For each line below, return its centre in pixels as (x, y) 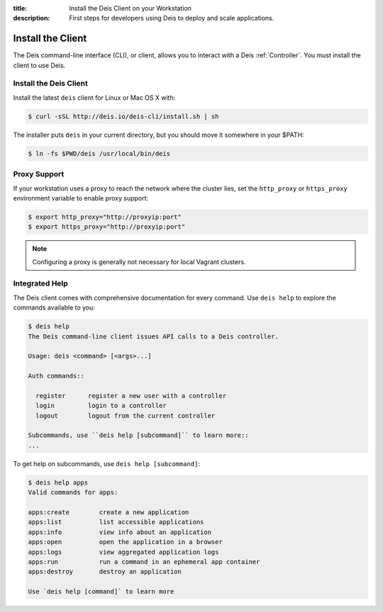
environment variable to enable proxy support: (81, 198)
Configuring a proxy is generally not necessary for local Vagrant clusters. (139, 261)
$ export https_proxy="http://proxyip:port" (107, 227)
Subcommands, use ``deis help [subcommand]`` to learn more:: (138, 435)
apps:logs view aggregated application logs (123, 552)
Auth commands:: (56, 376)
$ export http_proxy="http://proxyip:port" (105, 217)
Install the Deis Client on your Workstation (130, 8)
